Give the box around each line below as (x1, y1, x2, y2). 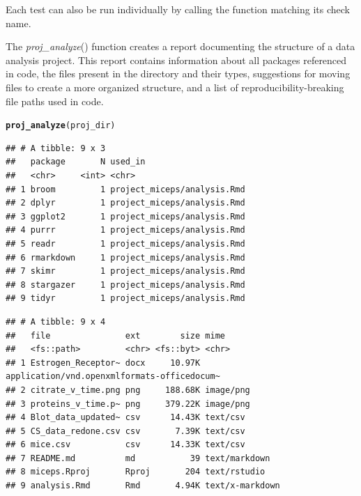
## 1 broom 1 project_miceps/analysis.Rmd (6, 184, 245, 194)
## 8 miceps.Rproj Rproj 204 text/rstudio (6, 467, 266, 477)
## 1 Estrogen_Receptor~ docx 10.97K (6, 357, 201, 368)
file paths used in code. (6, 93, 104, 108)
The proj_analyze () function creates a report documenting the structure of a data (6, 39, 355, 54)
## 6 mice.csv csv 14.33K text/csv (6, 440, 245, 450)
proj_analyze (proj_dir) (6, 121, 116, 131)
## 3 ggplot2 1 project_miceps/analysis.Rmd (6, 211, 245, 222)
